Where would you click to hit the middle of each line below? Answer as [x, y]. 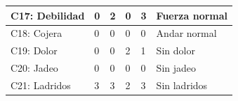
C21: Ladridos [41, 85]
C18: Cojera [37, 33]
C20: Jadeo [34, 68]
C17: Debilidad [48, 15]
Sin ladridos [182, 85]
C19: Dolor [34, 50]
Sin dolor [176, 50]
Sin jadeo [176, 68]
